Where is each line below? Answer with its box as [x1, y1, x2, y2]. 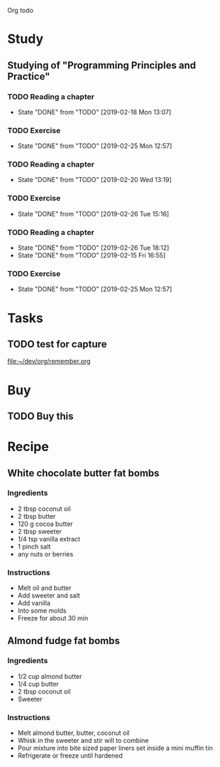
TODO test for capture [7, 338, 107, 350]
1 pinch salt [17, 542, 51, 551]
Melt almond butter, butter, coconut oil [17, 729, 130, 737]
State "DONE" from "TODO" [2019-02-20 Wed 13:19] [17, 176, 172, 184]
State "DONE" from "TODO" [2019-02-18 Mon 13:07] [17, 107, 172, 116]
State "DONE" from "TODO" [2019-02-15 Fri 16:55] [17, 251, 166, 260]
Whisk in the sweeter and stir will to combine [17, 736, 149, 745]
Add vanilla [17, 599, 51, 608]
